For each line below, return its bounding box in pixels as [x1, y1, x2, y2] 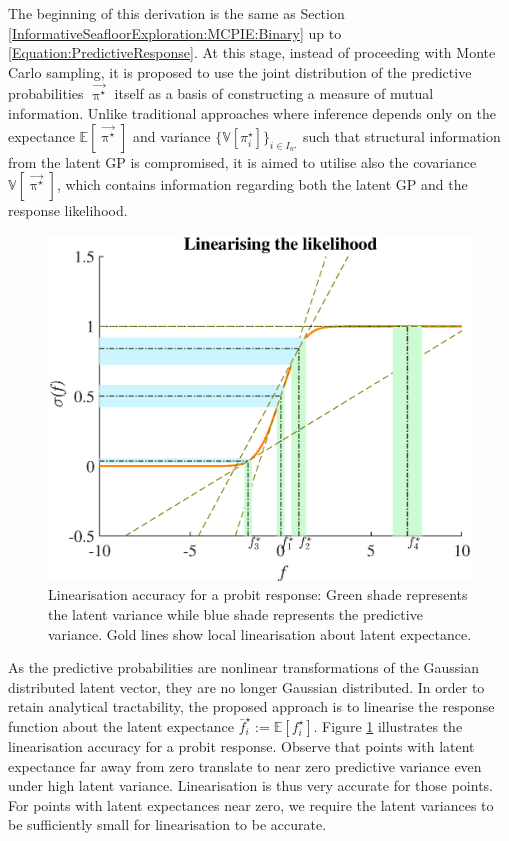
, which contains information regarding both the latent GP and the [56, 174, 468, 195]
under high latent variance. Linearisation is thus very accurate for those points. [8, 775, 494, 796]
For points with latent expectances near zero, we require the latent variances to [8, 794, 494, 815]
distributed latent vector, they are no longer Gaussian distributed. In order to [8, 676, 485, 697]
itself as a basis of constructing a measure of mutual [114, 83, 434, 104]
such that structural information [302, 125, 501, 146]
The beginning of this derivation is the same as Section [8, 3, 345, 23]
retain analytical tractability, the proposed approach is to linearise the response [8, 696, 495, 717]
